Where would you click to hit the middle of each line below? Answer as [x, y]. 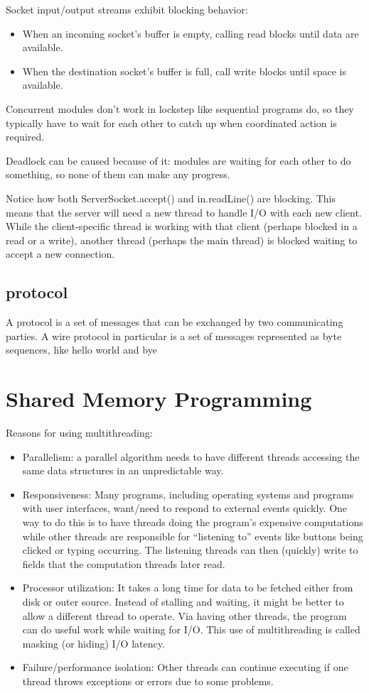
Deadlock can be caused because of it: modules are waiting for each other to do [178, 160]
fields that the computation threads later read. [124, 563]
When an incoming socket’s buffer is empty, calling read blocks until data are [191, 33]
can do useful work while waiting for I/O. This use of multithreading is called [191, 629]
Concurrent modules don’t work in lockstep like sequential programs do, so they [180, 108]
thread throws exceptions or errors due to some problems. [148, 681]
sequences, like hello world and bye [81, 350]
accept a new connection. [60, 254]
